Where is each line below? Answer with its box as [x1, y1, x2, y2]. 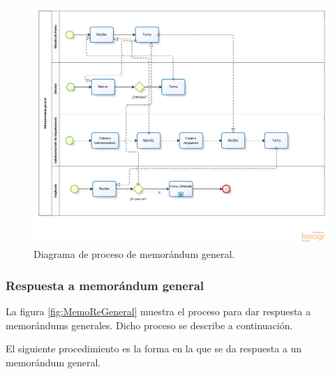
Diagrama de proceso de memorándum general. [33, 247, 235, 261]
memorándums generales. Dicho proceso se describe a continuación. [6, 317, 293, 332]
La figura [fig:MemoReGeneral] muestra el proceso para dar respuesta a [6, 304, 311, 318]
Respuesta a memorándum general [6, 276, 204, 294]
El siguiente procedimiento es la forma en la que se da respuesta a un [6, 341, 302, 356]
